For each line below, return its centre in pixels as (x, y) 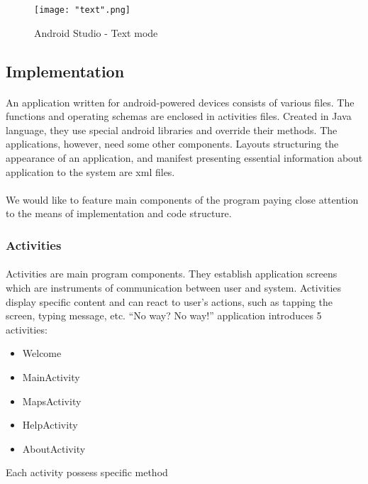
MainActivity (51, 376)
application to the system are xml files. (90, 171)
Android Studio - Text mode (96, 32)
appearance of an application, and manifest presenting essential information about (184, 158)
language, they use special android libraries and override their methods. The (172, 130)
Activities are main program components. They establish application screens (172, 274)
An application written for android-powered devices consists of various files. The (180, 102)
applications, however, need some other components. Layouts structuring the (172, 144)
